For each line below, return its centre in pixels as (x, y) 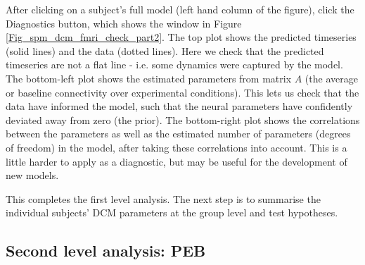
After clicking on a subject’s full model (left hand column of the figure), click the (180, 9)
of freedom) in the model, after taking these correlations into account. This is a (177, 147)
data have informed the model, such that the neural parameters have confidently (179, 106)
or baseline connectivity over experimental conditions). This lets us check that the (182, 92)
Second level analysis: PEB (106, 251)
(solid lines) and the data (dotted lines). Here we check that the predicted (165, 50)
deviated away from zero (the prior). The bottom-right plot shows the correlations (183, 119)
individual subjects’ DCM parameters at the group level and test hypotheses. (172, 212)
